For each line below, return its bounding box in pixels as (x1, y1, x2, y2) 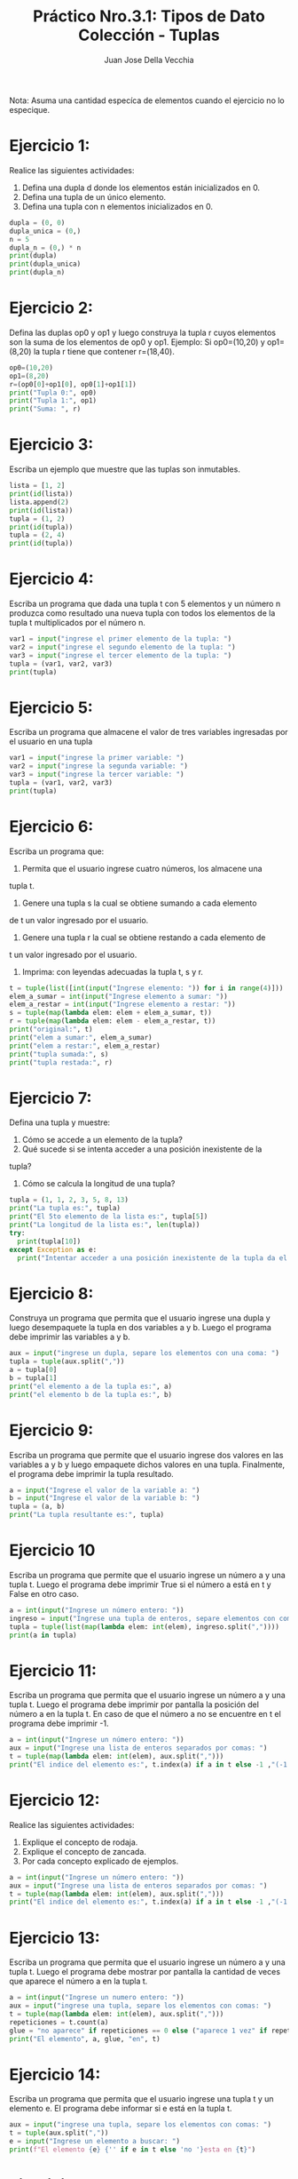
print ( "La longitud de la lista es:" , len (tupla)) (9, 1220, 200, 1229)
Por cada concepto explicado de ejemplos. (21, 1856, 179, 1866)
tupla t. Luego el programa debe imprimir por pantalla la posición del (9, 1699, 260, 1710)
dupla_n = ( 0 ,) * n (9, 243, 82, 252)
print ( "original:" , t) (9, 1025, 93, 1034)
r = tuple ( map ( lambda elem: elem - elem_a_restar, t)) (9, 1017, 216, 1026)
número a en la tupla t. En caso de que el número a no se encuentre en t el (9, 1709, 281, 1720)
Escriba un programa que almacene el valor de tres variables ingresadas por (9, 727, 288, 738)
